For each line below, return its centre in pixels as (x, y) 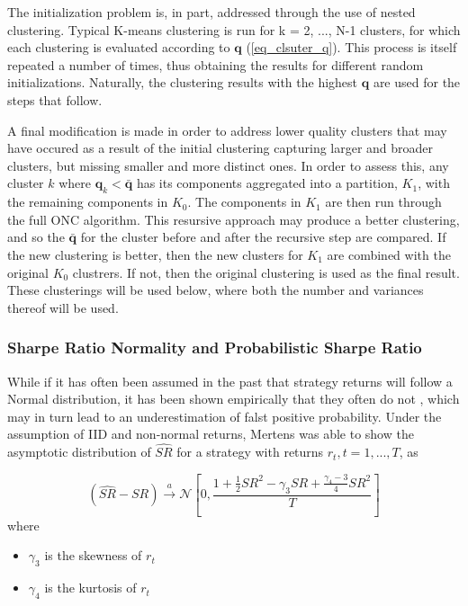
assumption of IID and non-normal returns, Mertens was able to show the (211, 434)
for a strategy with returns (250, 452)
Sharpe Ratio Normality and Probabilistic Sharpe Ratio (215, 348)
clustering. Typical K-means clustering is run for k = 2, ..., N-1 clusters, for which (234, 29)
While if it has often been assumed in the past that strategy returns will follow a (230, 381)
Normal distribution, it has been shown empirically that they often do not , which (234, 399)
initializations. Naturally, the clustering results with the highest (183, 82)
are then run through (383, 202)
